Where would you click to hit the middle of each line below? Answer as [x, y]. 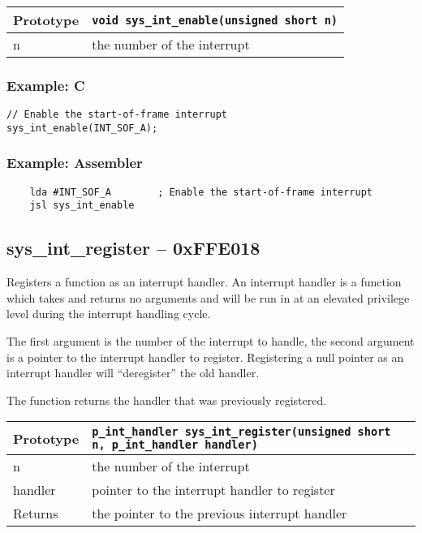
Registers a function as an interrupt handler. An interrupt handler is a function [204, 282]
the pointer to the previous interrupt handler [220, 514]
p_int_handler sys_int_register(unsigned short [241, 432]
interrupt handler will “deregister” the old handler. [133, 373]
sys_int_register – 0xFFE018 [133, 248]
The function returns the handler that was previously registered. [167, 400]
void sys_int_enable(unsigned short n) [215, 20]
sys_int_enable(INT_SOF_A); [82, 128]
